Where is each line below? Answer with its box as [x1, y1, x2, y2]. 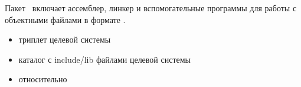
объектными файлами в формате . [5, 13, 126, 25]
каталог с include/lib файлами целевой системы [18, 53, 191, 65]
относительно [18, 73, 67, 85]
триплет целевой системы [18, 33, 111, 46]
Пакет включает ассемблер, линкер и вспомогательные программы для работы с [5, 2, 297, 14]
